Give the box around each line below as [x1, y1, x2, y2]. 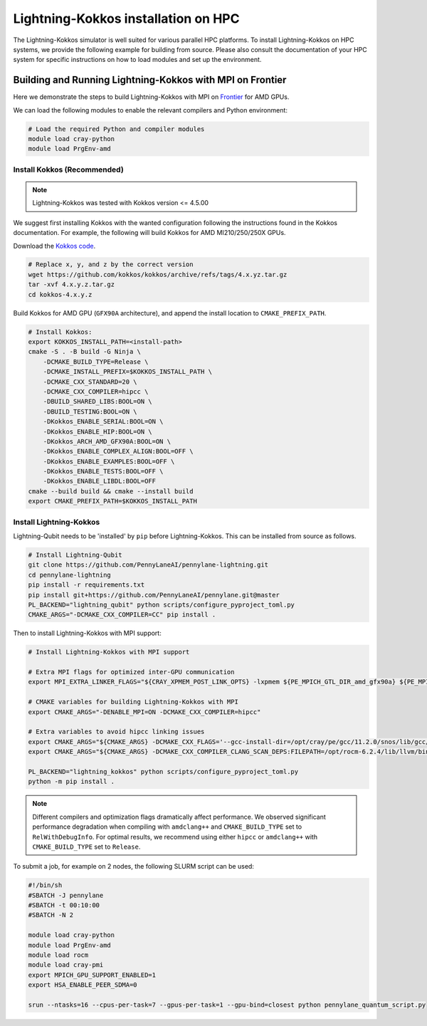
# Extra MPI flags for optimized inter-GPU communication [28, 668, 235, 676]
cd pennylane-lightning [28, 570, 112, 579]
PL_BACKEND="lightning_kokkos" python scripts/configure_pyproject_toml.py [28, 768, 299, 775]
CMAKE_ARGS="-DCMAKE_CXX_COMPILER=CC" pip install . [28, 611, 216, 619]
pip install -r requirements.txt [28, 581, 145, 589]
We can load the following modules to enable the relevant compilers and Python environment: [13, 105, 288, 114]
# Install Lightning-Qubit [28, 550, 122, 559]
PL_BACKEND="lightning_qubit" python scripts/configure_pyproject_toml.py [28, 600, 295, 609]
